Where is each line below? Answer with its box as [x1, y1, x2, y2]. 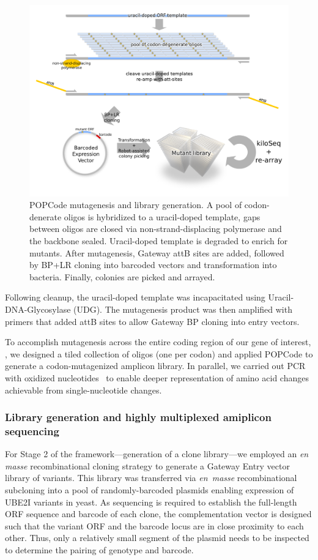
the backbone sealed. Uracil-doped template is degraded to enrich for [29, 234, 288, 247]
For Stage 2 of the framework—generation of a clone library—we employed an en [5, 447, 309, 460]
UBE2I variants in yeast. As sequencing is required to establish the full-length [5, 495, 297, 508]
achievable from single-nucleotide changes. [5, 383, 162, 396]
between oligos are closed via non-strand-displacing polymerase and [29, 222, 282, 235]
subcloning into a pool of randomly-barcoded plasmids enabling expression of [5, 483, 294, 496]
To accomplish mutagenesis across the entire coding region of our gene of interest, [5, 335, 311, 348]
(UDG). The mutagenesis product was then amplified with [73, 302, 292, 315]
